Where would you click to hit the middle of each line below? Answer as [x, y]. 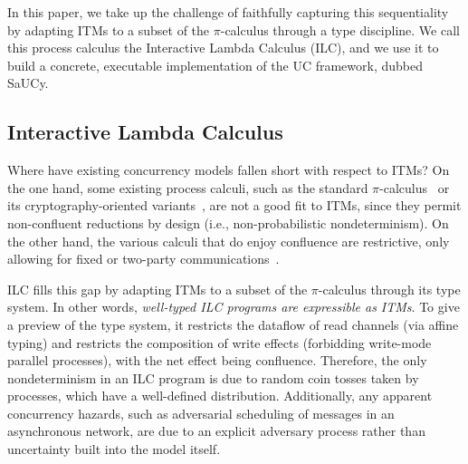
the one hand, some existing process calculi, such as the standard [188, 187]
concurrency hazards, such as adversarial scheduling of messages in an [201, 413]
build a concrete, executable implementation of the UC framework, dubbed [215, 65]
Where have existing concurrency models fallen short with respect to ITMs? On [229, 170]
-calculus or [415, 187]
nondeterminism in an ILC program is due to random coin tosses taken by [213, 377]
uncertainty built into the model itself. [114, 449]
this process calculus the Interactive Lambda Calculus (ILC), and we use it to [223, 48]
